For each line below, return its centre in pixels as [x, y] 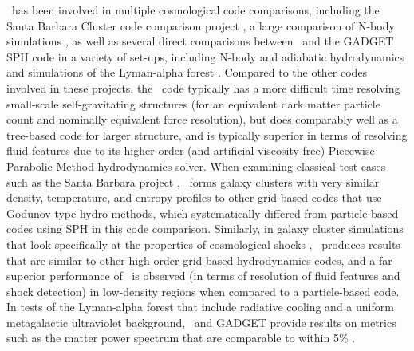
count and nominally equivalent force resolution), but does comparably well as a [202, 119]
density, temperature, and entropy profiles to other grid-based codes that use [194, 197]
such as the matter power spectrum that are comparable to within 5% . [181, 338]
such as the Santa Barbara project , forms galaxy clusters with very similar [193, 181]
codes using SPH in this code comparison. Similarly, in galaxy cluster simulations [205, 229]
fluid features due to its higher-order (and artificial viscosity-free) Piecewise [191, 150]
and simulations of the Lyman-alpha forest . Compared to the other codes [187, 72]
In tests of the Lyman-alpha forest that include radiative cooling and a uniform [200, 307]
